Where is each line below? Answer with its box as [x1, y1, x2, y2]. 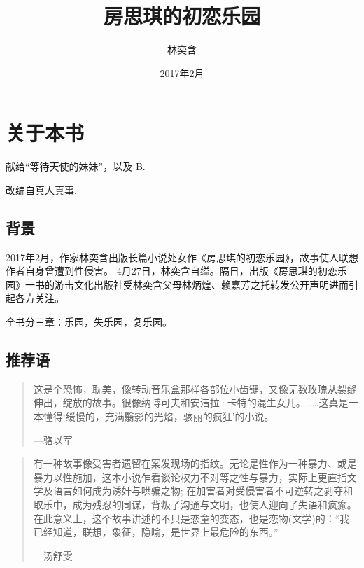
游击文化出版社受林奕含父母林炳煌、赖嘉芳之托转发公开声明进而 [54, 277, 349, 291]
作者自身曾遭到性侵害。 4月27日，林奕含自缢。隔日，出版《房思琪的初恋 [6, 263, 337, 278]
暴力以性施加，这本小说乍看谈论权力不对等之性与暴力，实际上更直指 [33, 469, 347, 484]
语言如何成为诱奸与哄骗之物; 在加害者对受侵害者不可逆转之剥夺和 [52, 483, 353, 498]
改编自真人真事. [6, 182, 77, 197]
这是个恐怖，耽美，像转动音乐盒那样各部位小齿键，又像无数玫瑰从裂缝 [33, 381, 357, 396]
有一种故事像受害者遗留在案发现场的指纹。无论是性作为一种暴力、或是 [33, 456, 357, 471]
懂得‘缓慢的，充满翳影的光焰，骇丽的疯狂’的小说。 [43, 409, 274, 423]
